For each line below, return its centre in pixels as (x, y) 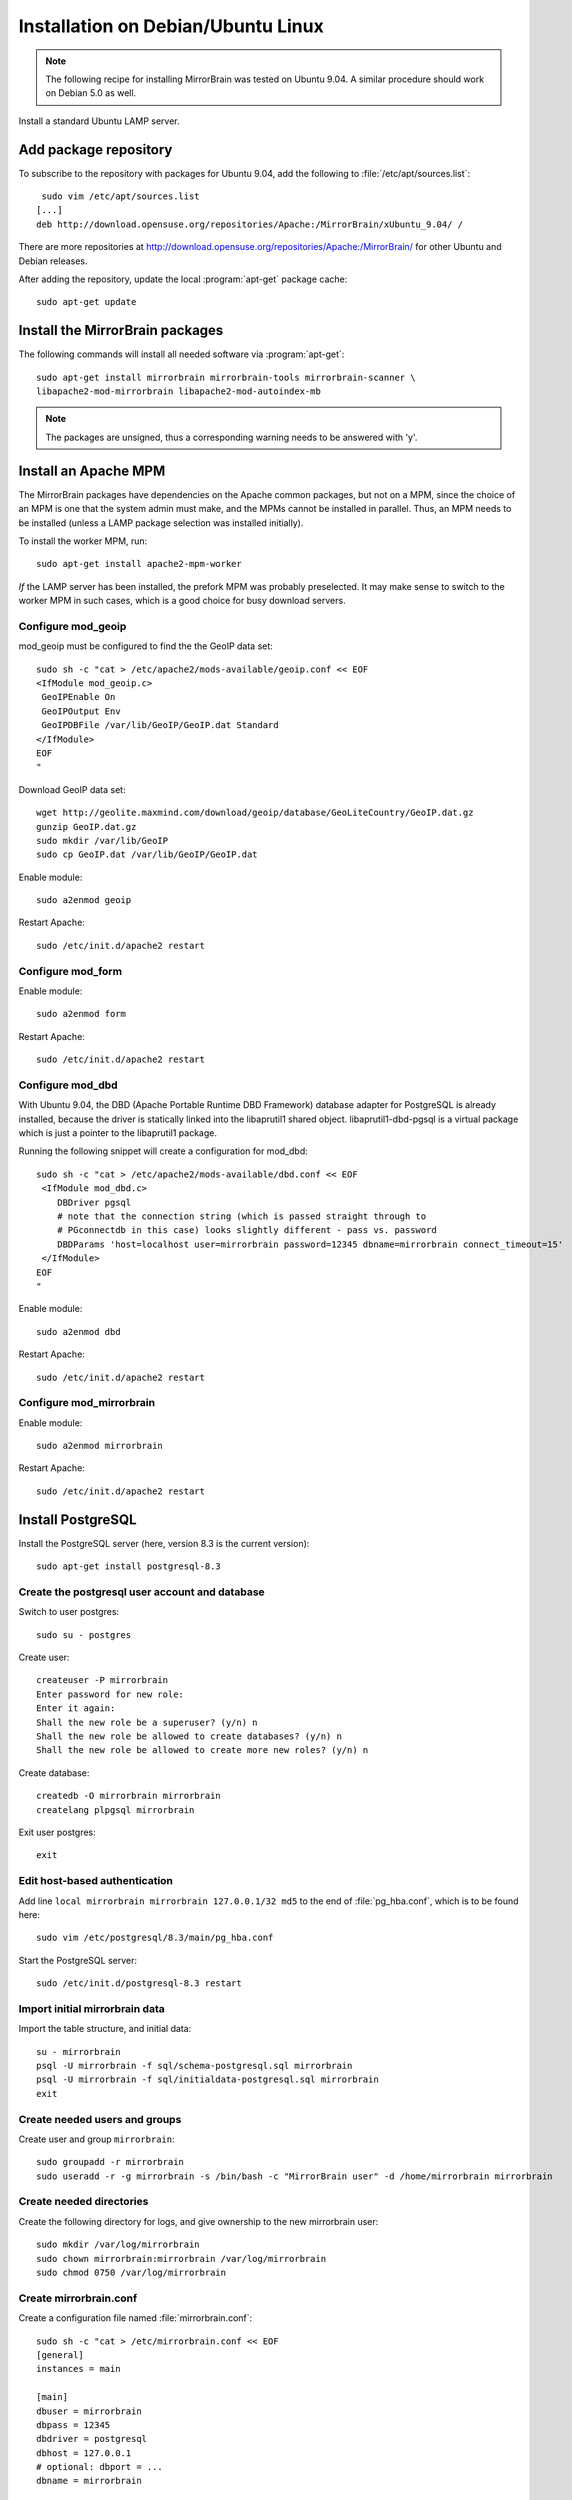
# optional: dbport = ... (100, 2467)
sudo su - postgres (84, 1634)
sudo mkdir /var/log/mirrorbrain (118, 2244)
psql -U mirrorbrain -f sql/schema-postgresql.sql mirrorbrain (194, 2066)
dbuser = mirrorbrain (89, 2411)
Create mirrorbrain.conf (78, 2298)
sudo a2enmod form (81, 1014)
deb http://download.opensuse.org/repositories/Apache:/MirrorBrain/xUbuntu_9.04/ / (250, 224)
